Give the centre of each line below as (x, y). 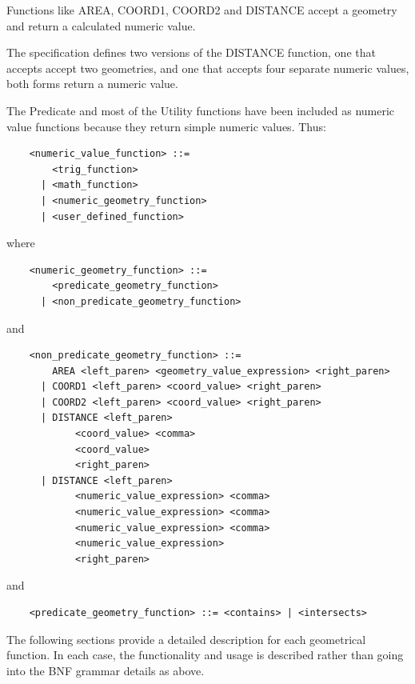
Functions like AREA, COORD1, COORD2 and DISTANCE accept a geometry (202, 10)
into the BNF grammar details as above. (106, 670)
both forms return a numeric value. (92, 84)
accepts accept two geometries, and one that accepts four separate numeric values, (208, 68)
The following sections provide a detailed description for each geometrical (186, 639)
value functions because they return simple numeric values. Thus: (166, 126)
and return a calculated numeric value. (101, 25)
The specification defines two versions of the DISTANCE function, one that (191, 52)
